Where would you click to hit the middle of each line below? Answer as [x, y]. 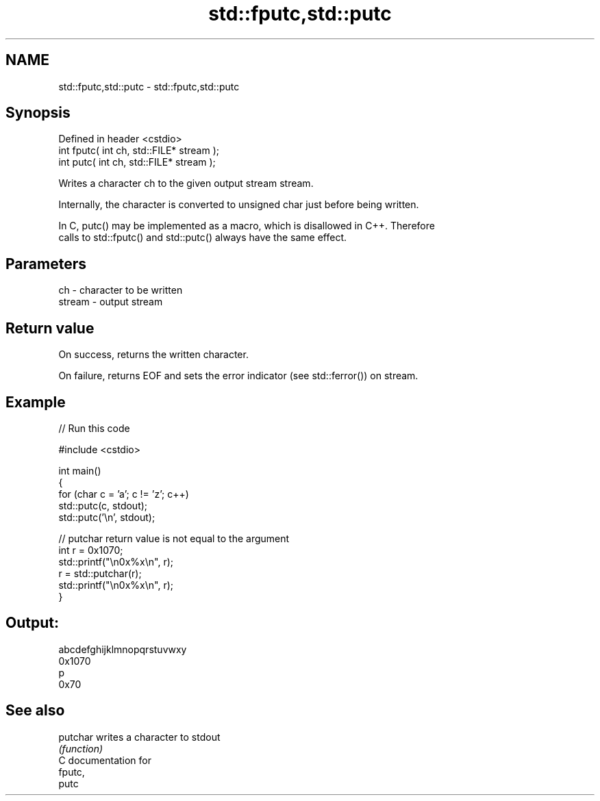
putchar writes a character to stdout [139, 737]
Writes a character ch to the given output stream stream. [186, 183]
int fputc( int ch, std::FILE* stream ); [139, 151]
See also [35, 711]
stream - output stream [111, 302]
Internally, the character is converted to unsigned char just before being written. [239, 205]
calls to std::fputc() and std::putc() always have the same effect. [203, 238]
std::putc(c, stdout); [103, 505]
